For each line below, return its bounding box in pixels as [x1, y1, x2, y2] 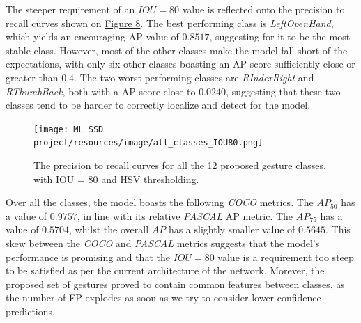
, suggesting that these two [226, 84, 341, 98]
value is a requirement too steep [217, 249, 354, 264]
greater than [6, 70, 59, 84]
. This [325, 222, 351, 237]
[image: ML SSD [33, 124, 104, 134]
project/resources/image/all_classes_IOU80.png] [33, 138, 263, 148]
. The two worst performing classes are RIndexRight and [74, 70, 314, 84]
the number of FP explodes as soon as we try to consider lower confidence [6, 290, 321, 305]
